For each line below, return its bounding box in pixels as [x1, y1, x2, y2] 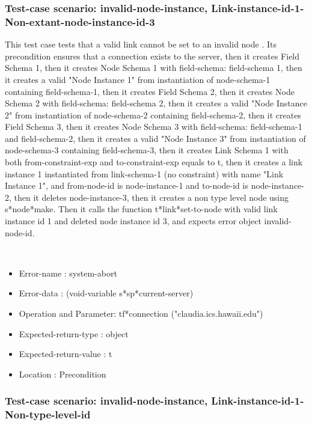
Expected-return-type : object [19, 327, 129, 340]
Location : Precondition [19, 367, 106, 380]
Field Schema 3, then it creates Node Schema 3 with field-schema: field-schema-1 [5, 120, 302, 133]
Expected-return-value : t [19, 347, 112, 360]
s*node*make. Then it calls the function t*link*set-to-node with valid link [5, 203, 278, 215]
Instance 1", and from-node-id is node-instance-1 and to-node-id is [5, 179, 248, 192]
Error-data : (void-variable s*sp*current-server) [19, 287, 194, 299]
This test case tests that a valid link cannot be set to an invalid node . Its [5, 38, 277, 50]
